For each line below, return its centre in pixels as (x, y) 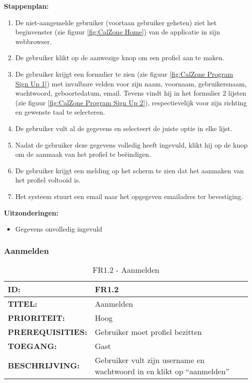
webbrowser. (33, 41)
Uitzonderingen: (31, 212)
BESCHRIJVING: (44, 366)
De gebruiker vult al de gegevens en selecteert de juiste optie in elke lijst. (124, 128)
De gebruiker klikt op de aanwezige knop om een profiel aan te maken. (120, 58)
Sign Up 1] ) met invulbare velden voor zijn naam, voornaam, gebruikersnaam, (131, 83)
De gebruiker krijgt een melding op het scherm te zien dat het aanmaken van (130, 170)
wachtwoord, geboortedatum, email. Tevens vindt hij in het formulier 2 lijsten (131, 93)
